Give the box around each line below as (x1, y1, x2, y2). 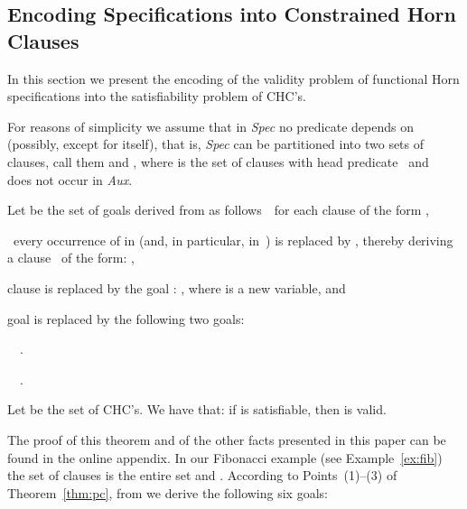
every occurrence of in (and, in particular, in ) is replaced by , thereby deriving (13, 230, 453, 249)
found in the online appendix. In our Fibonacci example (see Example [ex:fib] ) (7, 448, 443, 467)
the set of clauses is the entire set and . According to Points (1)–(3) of (7, 466, 397, 485)
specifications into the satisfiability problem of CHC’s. (7, 87, 306, 106)
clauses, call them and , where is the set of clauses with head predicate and (7, 152, 429, 171)
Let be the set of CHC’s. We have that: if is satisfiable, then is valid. (7, 400, 387, 419)
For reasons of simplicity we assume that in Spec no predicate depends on (7, 116, 414, 135)
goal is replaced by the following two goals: (7, 309, 245, 328)
